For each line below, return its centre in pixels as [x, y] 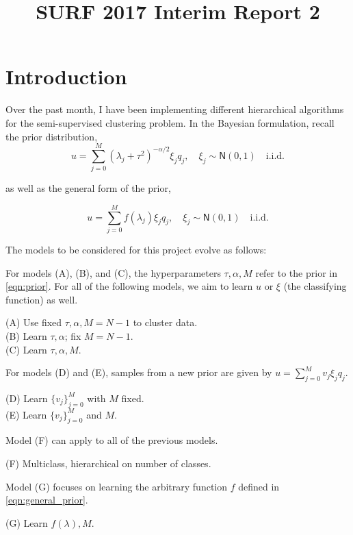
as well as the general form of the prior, [88, 188]
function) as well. [42, 299]
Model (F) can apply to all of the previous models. [112, 440]
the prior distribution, [52, 136]
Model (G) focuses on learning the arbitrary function [117, 486]
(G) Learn [27, 522]
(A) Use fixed [34, 322]
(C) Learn [26, 349]
